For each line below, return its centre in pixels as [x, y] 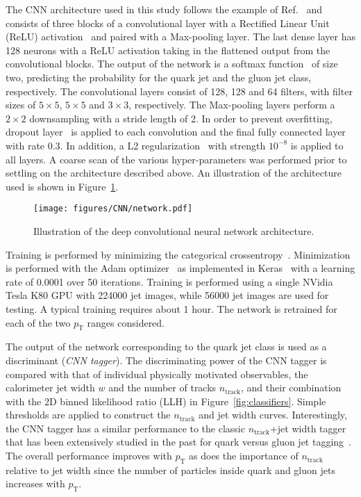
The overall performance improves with [89, 456]
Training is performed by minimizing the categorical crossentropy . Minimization [178, 254]
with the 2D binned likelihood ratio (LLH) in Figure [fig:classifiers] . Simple [166, 401]
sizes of [21, 105]
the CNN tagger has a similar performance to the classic [125, 428]
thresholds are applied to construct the [88, 415]
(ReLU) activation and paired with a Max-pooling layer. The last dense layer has [180, 36]
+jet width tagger [308, 428]
